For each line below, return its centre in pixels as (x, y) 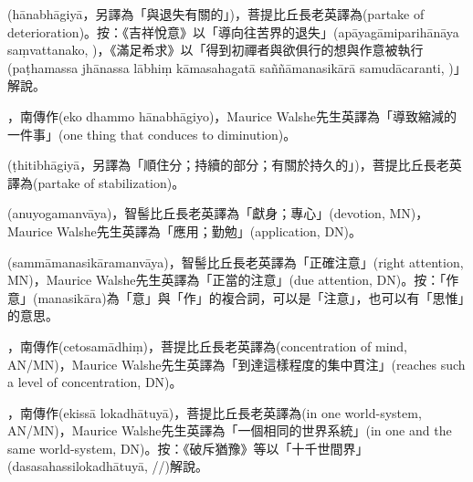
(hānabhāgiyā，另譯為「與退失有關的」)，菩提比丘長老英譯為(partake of (216, 14)
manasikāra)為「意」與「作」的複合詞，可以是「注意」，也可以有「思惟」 (251, 297)
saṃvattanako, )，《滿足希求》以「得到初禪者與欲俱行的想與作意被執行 (215, 50)
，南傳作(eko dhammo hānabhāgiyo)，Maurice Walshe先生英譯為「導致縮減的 (232, 115)
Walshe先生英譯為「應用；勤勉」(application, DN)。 (210, 231)
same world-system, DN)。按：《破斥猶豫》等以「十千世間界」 (188, 448)
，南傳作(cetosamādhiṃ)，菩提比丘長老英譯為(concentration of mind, (208, 346)
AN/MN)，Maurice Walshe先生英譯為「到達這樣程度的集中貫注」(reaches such (236, 364)
